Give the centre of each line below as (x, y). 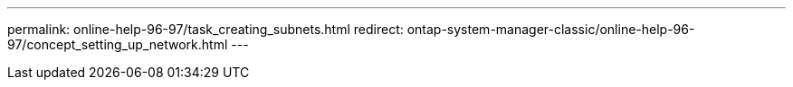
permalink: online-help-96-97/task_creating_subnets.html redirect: (205, 29)
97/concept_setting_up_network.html (118, 44)
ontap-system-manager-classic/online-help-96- (551, 29)
